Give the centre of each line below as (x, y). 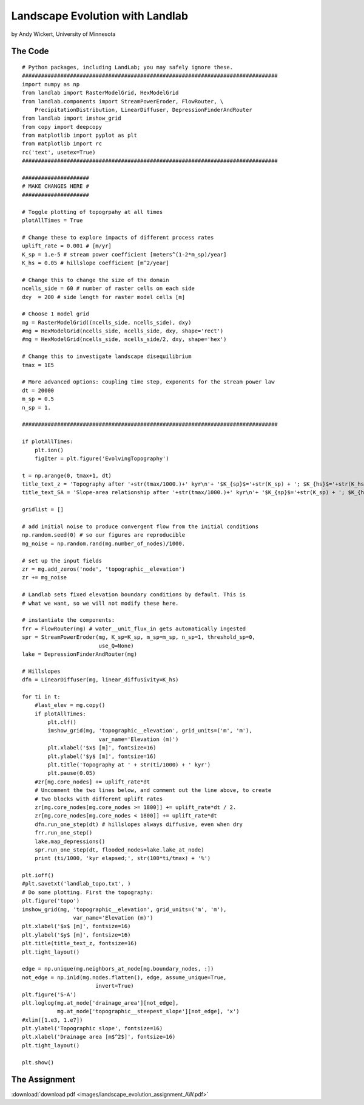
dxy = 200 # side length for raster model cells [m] (103, 297)
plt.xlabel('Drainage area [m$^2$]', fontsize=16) (99, 1037)
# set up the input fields (62, 560)
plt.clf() (62, 722)
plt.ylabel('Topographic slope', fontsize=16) (93, 1028)
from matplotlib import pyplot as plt (80, 136)
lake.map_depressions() (70, 841)
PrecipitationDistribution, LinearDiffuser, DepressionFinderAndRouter (143, 110)
